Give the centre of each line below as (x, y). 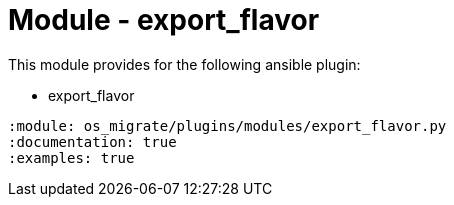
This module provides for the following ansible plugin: (184, 64)
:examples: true (71, 157)
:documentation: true (92, 141)
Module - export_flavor (164, 20)
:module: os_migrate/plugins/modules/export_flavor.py (227, 125)
